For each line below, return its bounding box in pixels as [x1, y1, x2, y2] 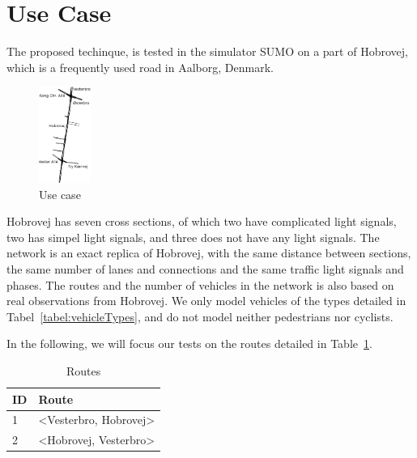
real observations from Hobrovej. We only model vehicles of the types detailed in [6, 292, 406, 309]
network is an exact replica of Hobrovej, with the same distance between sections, [6, 244, 411, 261]
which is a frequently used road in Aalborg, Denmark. [6, 58, 274, 75]
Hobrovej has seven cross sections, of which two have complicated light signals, [6, 213, 397, 230]
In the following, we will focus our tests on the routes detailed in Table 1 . [6, 335, 372, 352]
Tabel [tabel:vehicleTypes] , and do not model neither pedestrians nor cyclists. [6, 307, 394, 324]
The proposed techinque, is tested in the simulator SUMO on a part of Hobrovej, [6, 43, 408, 60]
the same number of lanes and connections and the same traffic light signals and [6, 260, 404, 277]
